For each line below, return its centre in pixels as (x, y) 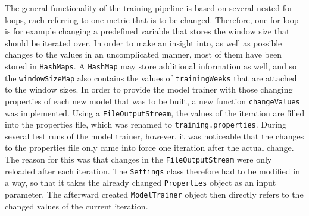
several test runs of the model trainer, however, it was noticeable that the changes (154, 136)
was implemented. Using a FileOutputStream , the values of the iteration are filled (155, 112)
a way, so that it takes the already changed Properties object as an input (141, 182)
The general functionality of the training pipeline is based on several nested (143, 8)
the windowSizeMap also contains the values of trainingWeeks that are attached (151, 77)
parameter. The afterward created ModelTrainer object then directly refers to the (154, 194)
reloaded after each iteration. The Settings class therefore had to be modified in (152, 171)
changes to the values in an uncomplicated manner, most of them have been (143, 54)
